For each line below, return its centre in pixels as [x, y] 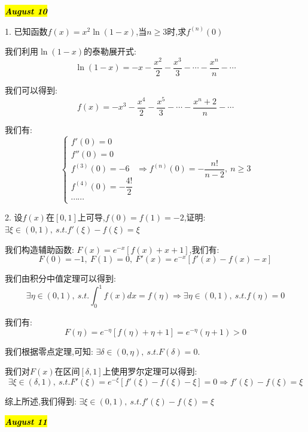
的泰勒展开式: [110, 51]
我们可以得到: [31, 90]
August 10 [26, 11]
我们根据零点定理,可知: [49, 351]
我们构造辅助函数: [39, 249]
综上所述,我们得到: [41, 401]
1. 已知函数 [26, 31]
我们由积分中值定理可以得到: [60, 278]
